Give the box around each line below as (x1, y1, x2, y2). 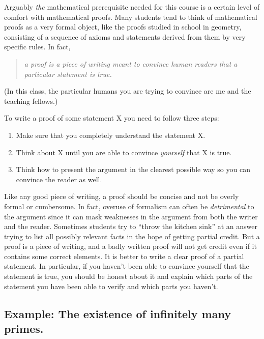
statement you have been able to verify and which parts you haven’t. (4, 280, 218, 291)
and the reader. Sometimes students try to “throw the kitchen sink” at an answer (4, 221, 257, 232)
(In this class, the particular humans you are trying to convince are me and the (4, 86, 251, 96)
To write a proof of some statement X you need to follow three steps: (4, 112, 219, 123)
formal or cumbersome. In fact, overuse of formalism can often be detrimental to (4, 201, 254, 211)
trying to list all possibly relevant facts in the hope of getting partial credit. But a (4, 231, 260, 241)
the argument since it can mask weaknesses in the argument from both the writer (4, 211, 258, 221)
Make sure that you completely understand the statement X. (16, 129, 206, 140)
